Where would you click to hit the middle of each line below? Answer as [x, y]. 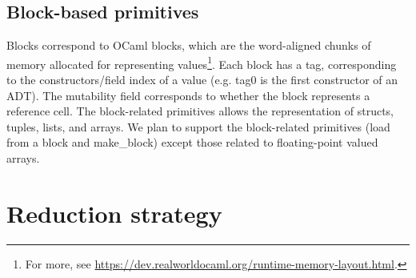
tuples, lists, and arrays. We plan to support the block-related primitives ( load [198, 126]
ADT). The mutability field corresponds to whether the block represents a [188, 95]
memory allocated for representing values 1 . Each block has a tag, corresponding [202, 62]
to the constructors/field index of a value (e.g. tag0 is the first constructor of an [202, 80]
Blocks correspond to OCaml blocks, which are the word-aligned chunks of [189, 45]
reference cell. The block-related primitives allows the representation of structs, [200, 111]
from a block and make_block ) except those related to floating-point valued [192, 142]
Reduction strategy [114, 213]
